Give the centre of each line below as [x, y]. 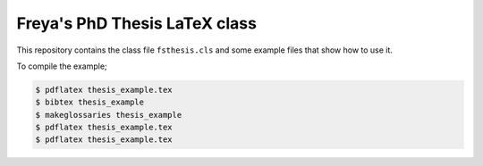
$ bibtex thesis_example [90, 102]
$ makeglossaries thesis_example [109, 115]
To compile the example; [62, 66]
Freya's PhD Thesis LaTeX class [136, 23]
